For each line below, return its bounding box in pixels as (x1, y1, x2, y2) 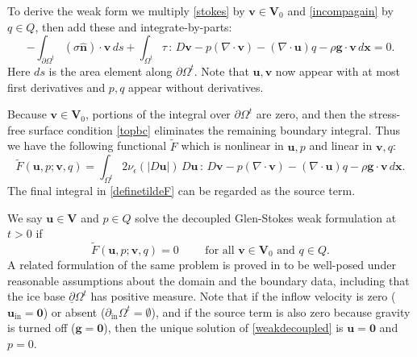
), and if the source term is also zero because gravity (151, 303, 411, 320)
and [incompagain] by (287, 2, 394, 19)
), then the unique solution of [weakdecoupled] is (103, 319, 344, 336)
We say (7, 209, 43, 226)
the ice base (7, 288, 65, 305)
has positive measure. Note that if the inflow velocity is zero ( (90, 288, 396, 305)
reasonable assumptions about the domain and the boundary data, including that (7, 272, 410, 289)
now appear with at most (275, 62, 400, 79)
